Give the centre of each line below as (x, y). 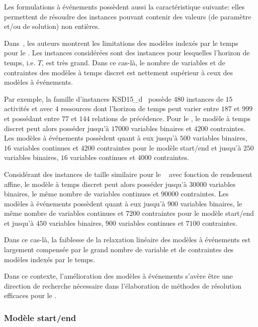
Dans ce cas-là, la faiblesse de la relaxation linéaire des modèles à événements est (127, 240)
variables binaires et (161, 128)
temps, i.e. (20, 62)
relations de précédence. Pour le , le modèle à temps (171, 118)
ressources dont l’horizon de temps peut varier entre (140, 108)
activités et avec (29, 108)
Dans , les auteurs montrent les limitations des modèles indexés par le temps (121, 43)
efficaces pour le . (30, 295)
